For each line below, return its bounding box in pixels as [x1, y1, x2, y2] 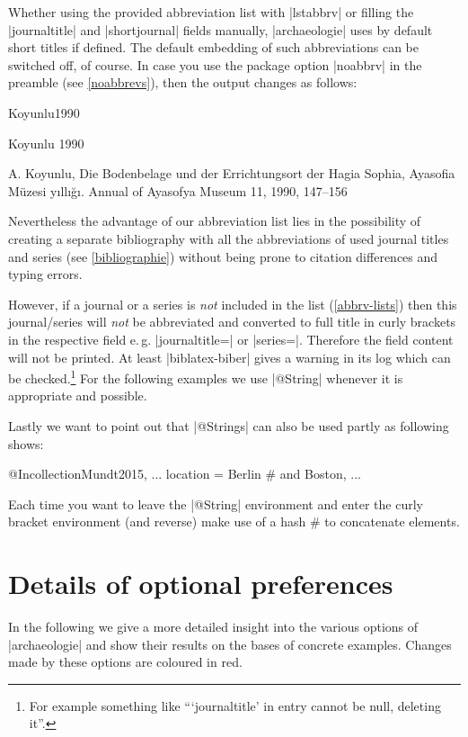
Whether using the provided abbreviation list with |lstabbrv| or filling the [8, 3, 414, 21]
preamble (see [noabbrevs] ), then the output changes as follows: [8, 73, 358, 92]
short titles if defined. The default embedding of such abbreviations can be [8, 38, 419, 57]
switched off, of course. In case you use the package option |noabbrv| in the [8, 55, 422, 74]
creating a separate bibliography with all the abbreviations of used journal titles [8, 229, 449, 247]
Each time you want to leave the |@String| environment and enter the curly [8, 494, 423, 513]
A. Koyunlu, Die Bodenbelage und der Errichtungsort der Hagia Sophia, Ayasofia [8, 164, 455, 183]
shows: [8, 434, 44, 453]
